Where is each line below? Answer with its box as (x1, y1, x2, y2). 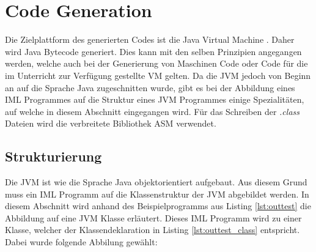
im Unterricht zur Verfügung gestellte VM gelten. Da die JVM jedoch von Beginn (5, 69, 311, 81)
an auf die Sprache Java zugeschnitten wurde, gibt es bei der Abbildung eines (5, 81, 295, 94)
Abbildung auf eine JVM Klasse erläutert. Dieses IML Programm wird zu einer (5, 211, 302, 224)
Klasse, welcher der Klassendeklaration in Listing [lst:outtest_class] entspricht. (5, 223, 300, 236)
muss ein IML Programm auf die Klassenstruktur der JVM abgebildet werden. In (5, 187, 309, 200)
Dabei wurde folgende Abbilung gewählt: (5, 235, 158, 248)
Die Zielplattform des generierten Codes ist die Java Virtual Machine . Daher (5, 33, 295, 46)
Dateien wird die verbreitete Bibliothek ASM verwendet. (5, 117, 216, 130)
